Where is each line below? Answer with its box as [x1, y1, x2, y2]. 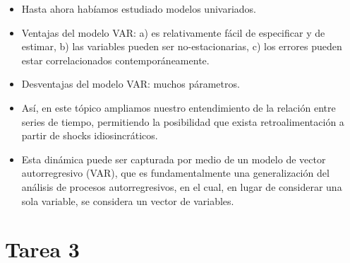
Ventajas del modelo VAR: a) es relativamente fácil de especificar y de [21, 25, 325, 40]
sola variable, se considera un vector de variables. [21, 193, 234, 208]
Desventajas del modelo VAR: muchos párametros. [21, 76, 240, 91]
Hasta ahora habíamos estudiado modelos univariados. [21, 1, 257, 16]
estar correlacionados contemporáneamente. [21, 52, 210, 67]
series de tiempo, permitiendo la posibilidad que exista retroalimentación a [21, 114, 344, 129]
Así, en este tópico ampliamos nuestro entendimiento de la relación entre [21, 100, 336, 115]
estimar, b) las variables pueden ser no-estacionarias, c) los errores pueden [21, 39, 342, 54]
